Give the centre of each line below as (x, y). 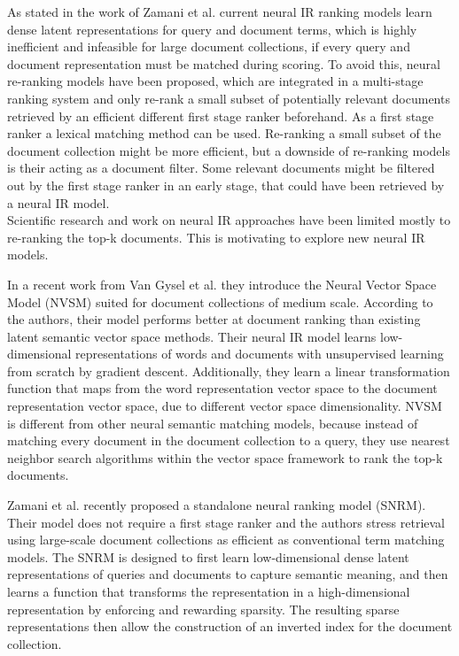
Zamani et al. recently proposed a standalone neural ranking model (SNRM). (217, 505)
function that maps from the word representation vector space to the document (222, 388)
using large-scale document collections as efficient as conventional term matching (226, 540)
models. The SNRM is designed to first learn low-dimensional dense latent (208, 556)
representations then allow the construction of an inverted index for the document (230, 626)
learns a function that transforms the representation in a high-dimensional (209, 591)
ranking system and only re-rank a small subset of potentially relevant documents (229, 98)
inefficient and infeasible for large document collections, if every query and (209, 46)
